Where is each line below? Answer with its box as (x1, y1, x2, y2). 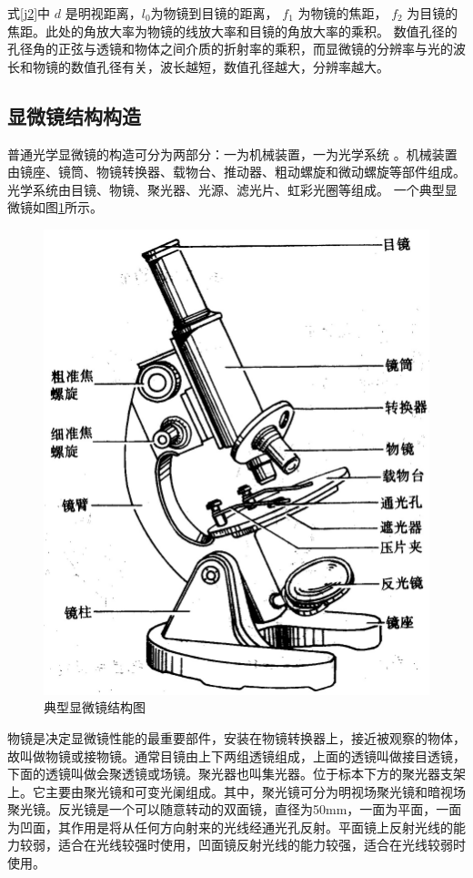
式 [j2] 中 (7, 4, 51, 22)
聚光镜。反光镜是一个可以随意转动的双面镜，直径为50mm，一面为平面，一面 (7, 800, 462, 819)
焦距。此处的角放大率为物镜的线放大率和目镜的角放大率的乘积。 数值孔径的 (7, 21, 458, 40)
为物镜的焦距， (297, 4, 387, 22)
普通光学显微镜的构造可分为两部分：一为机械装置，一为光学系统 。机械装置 (7, 144, 458, 163)
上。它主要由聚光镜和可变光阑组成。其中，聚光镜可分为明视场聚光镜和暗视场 (7, 781, 466, 801)
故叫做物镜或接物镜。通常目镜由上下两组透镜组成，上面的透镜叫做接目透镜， (7, 746, 466, 765)
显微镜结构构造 (7, 101, 141, 129)
